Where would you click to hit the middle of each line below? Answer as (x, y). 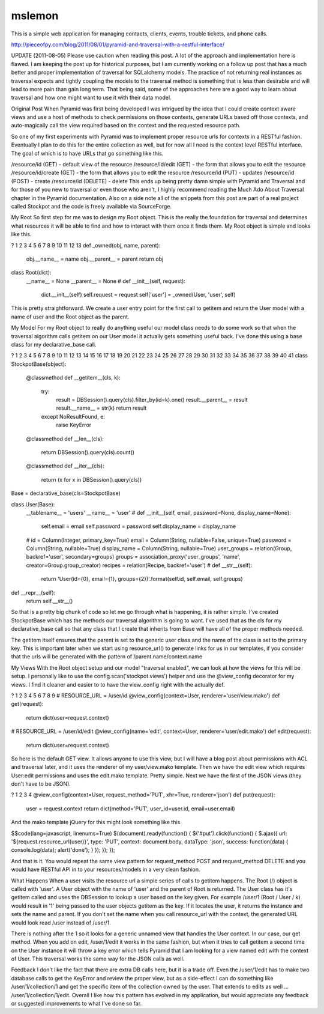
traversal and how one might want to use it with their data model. (91, 98)
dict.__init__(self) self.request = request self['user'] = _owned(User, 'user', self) (139, 295)
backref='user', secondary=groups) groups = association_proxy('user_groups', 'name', (133, 557)
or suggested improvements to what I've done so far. (76, 1004)
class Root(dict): (31, 273)
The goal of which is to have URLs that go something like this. (87, 153)
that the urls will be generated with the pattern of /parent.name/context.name (107, 657)
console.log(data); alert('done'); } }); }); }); (63, 850)
